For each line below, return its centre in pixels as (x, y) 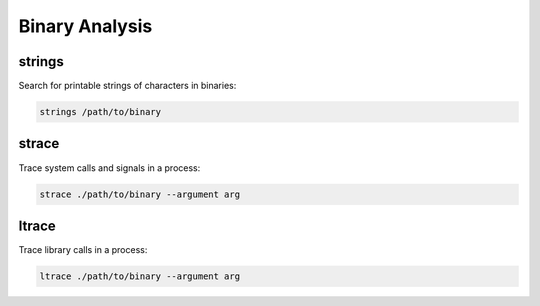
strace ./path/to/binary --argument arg (139, 194)
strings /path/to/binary (100, 112)
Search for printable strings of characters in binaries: (127, 86)
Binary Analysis (85, 26)
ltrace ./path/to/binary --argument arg (139, 276)
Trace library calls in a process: (83, 250)
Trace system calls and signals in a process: (109, 167)
